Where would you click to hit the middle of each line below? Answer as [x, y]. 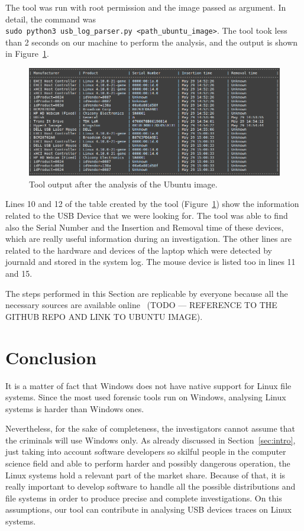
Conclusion [51, 357]
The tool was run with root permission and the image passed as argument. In [146, 7]
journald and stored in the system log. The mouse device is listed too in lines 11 [151, 262]
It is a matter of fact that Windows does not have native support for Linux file [148, 385]
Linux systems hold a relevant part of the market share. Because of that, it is [145, 475]
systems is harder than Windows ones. [75, 408]
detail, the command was [51, 19]
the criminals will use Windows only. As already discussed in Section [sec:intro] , [151, 440]
